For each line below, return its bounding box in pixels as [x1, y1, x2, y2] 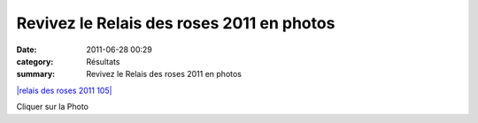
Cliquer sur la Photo [16, 102, 89, 112]
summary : [16, 69, 56, 80]
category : [16, 56, 54, 66]
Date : [16, 44, 37, 55]
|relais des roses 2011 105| [16, 85, 112, 96]
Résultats [86, 56, 120, 66]
